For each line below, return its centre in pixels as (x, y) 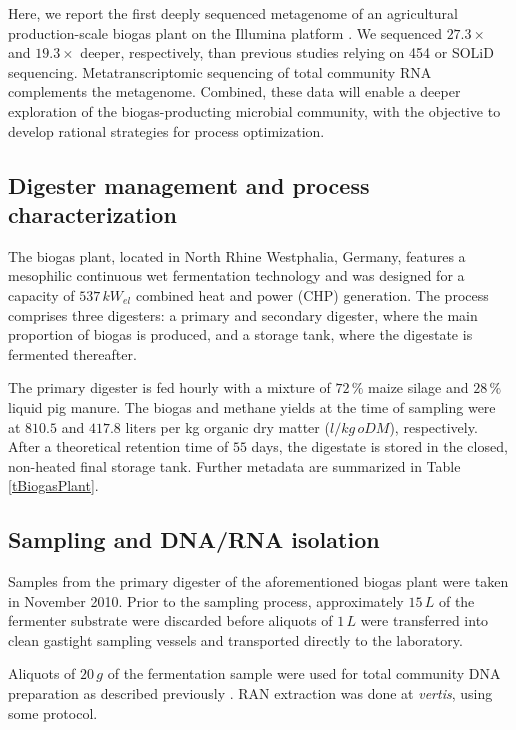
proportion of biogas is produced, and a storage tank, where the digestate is (240, 334)
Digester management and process (189, 184)
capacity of (41, 294)
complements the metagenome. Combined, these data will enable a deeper (234, 91)
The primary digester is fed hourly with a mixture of (169, 387)
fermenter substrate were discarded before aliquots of (170, 620)
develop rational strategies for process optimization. (166, 130)
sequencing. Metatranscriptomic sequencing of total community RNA (220, 71)
